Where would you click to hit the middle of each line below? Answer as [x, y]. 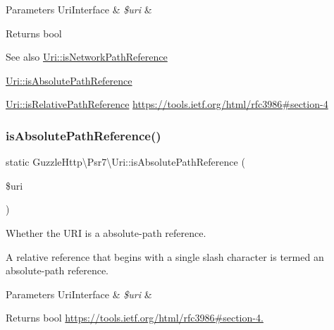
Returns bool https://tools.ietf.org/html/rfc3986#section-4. [135, 318]
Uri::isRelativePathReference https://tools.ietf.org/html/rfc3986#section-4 [167, 104]
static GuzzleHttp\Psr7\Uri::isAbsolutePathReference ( [125, 162]
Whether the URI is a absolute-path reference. [106, 232]
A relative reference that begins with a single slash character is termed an [165, 256]
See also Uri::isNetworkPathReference [87, 57]
